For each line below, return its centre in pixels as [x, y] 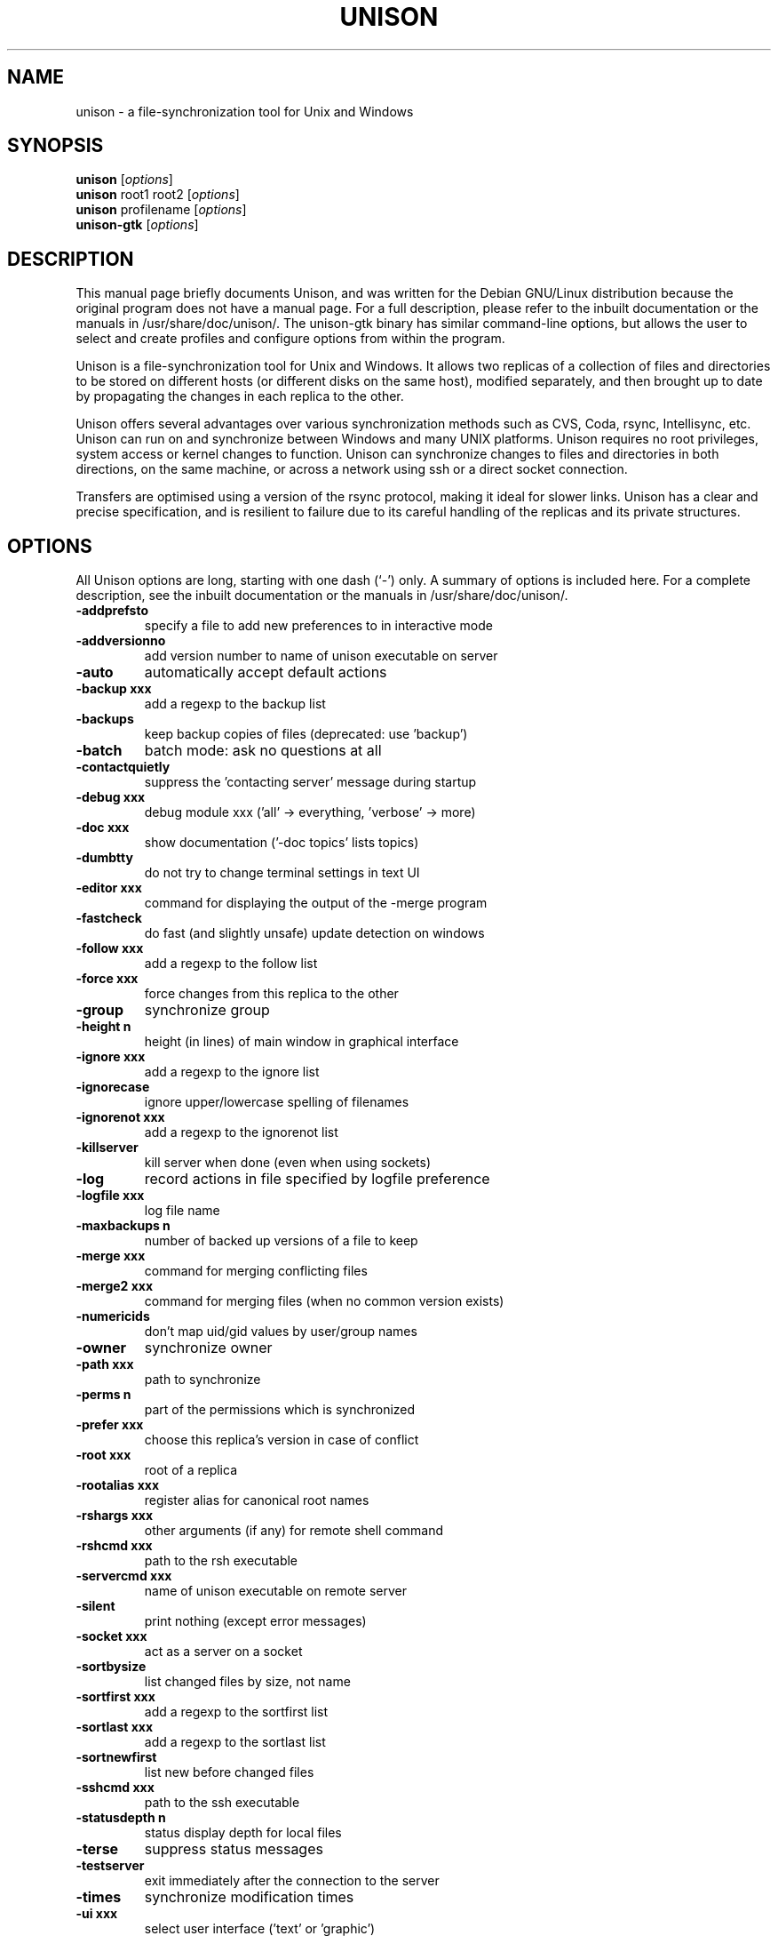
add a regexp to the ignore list [232, 1072]
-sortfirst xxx [115, 1697]
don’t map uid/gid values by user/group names [281, 1332]
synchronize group [207, 1010]
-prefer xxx [110, 1425]
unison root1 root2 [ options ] [158, 195]
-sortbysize [111, 1667]
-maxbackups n [123, 1226]
